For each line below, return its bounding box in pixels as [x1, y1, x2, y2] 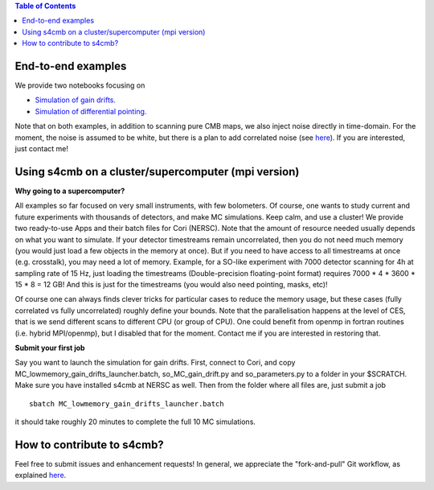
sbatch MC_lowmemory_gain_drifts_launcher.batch [29, 399, 224, 408]
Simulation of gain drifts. [35, 95, 117, 105]
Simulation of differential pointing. [35, 106, 147, 116]
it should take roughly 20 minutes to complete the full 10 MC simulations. [14, 417, 256, 426]
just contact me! [14, 144, 68, 154]
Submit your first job [14, 343, 85, 353]
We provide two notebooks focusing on [14, 80, 145, 90]
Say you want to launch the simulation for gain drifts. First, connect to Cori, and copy [14, 358, 296, 368]
